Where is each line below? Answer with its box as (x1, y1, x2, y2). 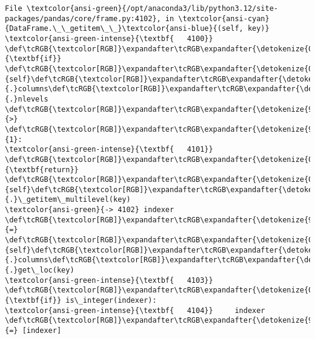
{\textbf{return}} (5, 165, 79, 174)
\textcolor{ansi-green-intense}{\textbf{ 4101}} (5, 145, 213, 154)
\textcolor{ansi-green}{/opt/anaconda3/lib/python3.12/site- (26, 4, 279, 13)
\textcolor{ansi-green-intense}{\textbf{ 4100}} (5, 34, 213, 43)
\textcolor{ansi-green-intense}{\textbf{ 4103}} (5, 276, 213, 285)
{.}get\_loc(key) (5, 266, 75, 275)
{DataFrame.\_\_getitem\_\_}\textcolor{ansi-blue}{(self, (5, 24, 244, 33)
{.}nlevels (5, 94, 48, 103)
